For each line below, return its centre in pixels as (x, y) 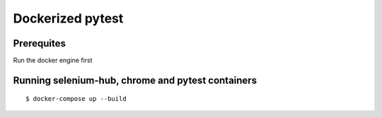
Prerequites (40, 43)
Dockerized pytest (68, 18)
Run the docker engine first (53, 61)
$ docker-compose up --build (76, 99)
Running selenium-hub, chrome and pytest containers (135, 80)
